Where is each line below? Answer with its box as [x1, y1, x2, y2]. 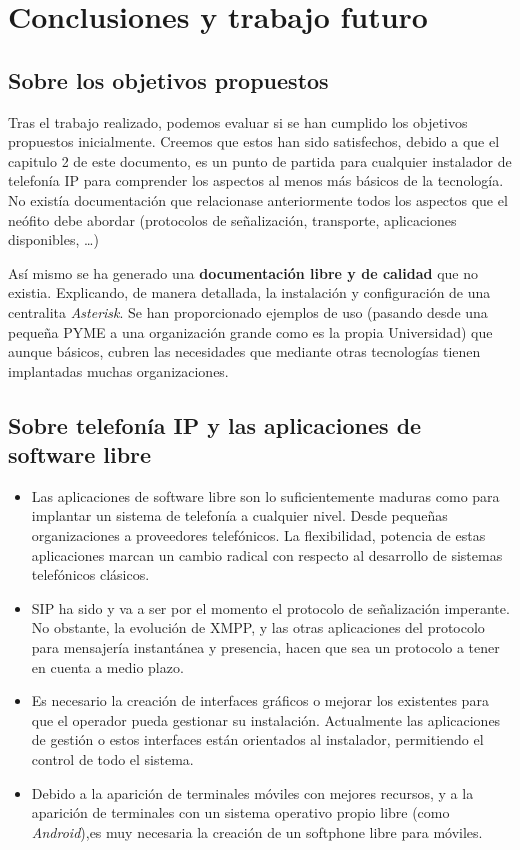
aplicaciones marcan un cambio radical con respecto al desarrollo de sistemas [31, 544, 503, 565]
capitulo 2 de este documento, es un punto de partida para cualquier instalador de [8, 150, 512, 171]
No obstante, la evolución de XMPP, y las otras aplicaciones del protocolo [31, 617, 485, 638]
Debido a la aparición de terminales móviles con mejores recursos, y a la [31, 782, 474, 803]
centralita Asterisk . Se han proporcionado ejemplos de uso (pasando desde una [8, 301, 488, 322]
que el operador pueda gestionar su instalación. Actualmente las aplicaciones [31, 709, 501, 730]
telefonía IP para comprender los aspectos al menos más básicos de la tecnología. [8, 170, 504, 191]
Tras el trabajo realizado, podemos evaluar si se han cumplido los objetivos [8, 111, 468, 132]
